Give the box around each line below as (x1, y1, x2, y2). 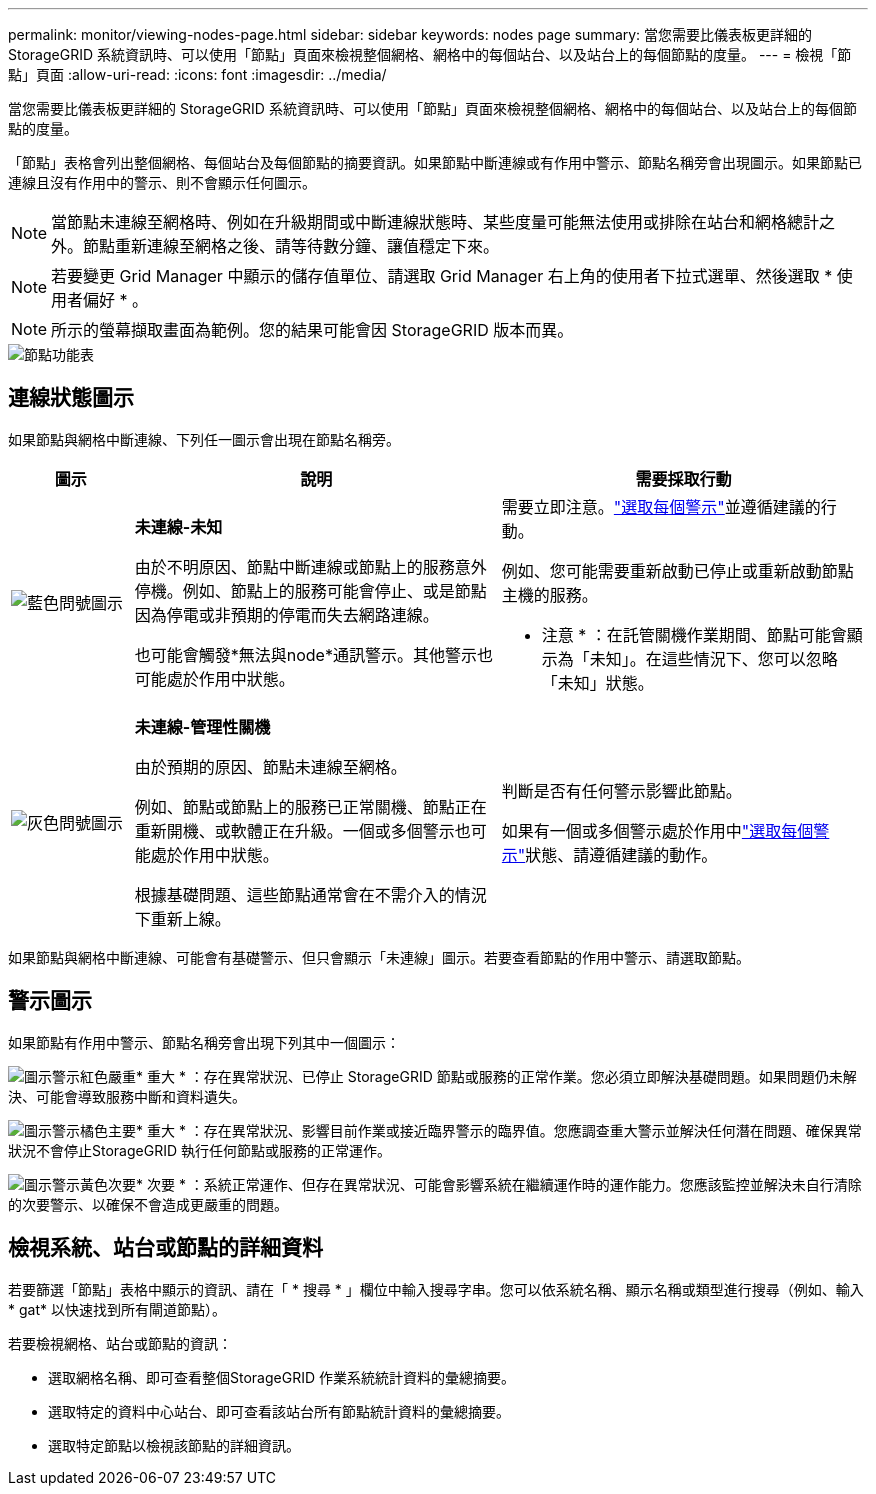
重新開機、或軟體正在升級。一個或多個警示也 (134, 820, 471, 841)
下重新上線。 (134, 908, 231, 929)
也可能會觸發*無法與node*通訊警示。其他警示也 (134, 644, 493, 665)
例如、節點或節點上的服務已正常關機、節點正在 (134, 796, 487, 817)
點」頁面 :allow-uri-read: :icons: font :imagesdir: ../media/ (8, 66, 387, 83)
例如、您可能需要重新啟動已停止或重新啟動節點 (501, 560, 854, 581)
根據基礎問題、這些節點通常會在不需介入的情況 (134, 884, 487, 905)
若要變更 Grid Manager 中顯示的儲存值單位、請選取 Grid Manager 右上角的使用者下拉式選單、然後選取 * (51, 266, 833, 286)
